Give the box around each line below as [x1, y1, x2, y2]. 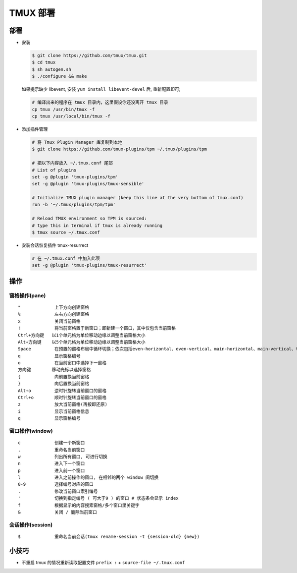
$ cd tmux [32, 59, 56, 65]
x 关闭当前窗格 [18, 318, 81, 324]
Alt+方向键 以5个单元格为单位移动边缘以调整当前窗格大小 [18, 339, 146, 344]
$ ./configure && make [32, 73, 87, 79]
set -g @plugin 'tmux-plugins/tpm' [32, 174, 118, 179]
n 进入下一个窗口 [18, 461, 85, 466]
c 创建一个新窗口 [18, 440, 85, 446]
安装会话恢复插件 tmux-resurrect [21, 242, 89, 248]
